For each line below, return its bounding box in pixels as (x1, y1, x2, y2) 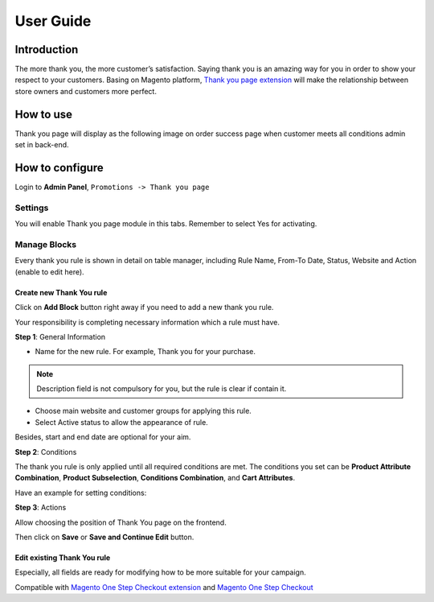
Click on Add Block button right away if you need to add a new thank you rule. (14, 303, 274, 312)
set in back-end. (14, 140, 69, 150)
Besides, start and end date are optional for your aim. (14, 432, 191, 442)
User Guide (14, 12, 92, 30)
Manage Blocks (14, 238, 76, 249)
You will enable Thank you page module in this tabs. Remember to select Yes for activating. (14, 219, 317, 229)
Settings (14, 202, 49, 213)
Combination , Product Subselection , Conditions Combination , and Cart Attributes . (14, 473, 296, 483)
